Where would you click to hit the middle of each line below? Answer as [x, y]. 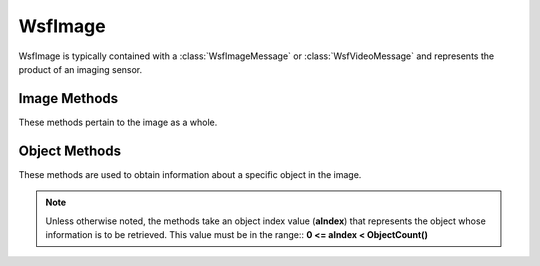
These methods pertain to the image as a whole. [118, 122]
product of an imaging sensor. [80, 69]
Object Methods [70, 150]
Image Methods [68, 98]
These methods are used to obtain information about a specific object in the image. [190, 174]
